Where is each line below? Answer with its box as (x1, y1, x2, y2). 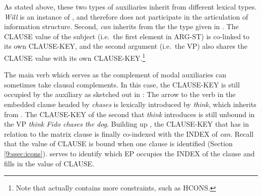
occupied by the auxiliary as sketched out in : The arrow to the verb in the (4, 89, 236, 100)
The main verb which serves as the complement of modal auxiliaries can (4, 69, 226, 80)
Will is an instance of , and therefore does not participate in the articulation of (4, 11, 248, 22)
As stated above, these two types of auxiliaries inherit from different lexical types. (4, 2, 257, 12)
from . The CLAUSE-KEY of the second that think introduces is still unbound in (4, 109, 255, 119)
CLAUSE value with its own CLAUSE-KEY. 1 (4, 51, 146, 63)
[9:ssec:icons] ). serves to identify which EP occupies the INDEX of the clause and (4, 148, 255, 158)
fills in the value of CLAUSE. (4, 158, 94, 168)
